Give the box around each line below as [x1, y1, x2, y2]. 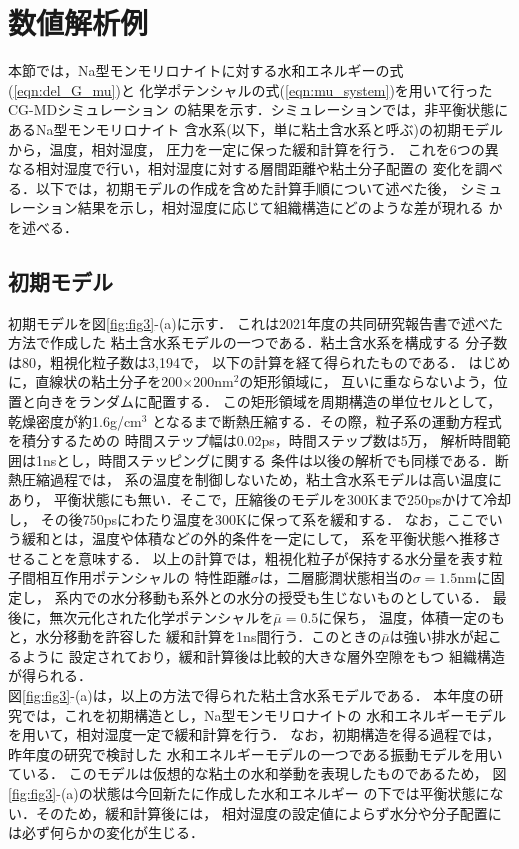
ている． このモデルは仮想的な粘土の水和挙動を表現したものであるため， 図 [8, 763, 507, 784]
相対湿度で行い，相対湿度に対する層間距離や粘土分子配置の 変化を [35, 158, 475, 179]
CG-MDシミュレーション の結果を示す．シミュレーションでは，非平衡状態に [8, 99, 509, 120]
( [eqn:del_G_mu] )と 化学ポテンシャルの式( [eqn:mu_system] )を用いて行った [8, 79, 493, 100]
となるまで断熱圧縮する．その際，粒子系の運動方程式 [152, 410, 502, 431]
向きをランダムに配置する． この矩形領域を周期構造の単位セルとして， [35, 391, 502, 412]
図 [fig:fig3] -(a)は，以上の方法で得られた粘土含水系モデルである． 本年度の [8, 684, 490, 705]
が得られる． [8, 665, 92, 686]
